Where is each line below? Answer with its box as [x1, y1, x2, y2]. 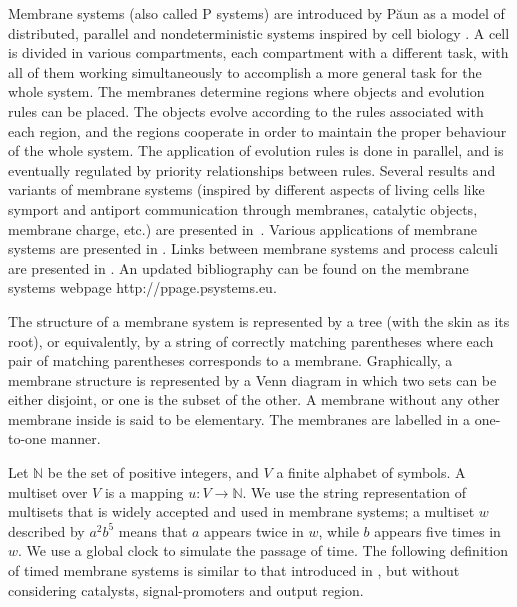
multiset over [8, 481, 88, 502]
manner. [50, 428, 101, 449]
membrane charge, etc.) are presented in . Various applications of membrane [8, 218, 478, 239]
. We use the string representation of [242, 481, 467, 502]
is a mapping [104, 481, 184, 502]
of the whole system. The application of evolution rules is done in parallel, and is [8, 140, 504, 161]
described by [8, 520, 85, 541]
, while [318, 520, 359, 541]
